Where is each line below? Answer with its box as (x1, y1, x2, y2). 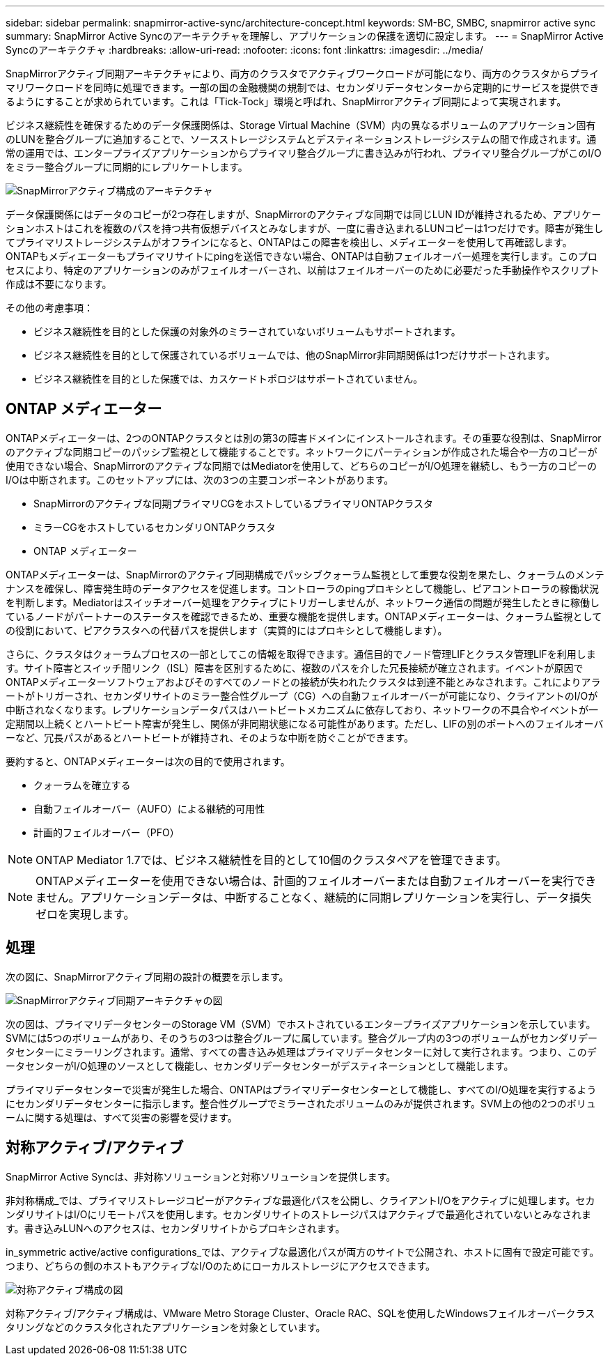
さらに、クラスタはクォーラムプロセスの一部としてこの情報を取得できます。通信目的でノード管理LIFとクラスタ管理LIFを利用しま (6, 647, 596, 660)
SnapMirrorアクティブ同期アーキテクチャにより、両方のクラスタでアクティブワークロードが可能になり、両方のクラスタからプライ (6, 68, 599, 79)
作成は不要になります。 (6, 278, 112, 290)
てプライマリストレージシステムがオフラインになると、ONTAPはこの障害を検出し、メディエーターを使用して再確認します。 (6, 236, 572, 248)
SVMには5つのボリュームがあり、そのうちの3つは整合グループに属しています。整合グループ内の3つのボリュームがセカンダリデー (6, 1031, 597, 1044)
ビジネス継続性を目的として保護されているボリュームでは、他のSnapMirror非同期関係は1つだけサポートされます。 (33, 349, 555, 361)
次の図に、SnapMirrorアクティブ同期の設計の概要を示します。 (6, 970, 289, 983)
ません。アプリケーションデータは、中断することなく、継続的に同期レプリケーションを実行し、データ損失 (36, 890, 592, 905)
